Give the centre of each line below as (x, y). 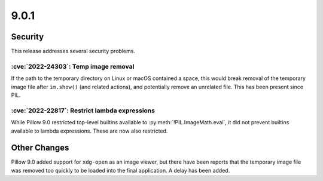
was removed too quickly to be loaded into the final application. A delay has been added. (121, 170)
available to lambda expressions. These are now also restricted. (89, 131)
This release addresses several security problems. (73, 51)
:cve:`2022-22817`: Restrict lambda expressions (83, 111)
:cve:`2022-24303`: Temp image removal (73, 66)
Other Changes (40, 148)
